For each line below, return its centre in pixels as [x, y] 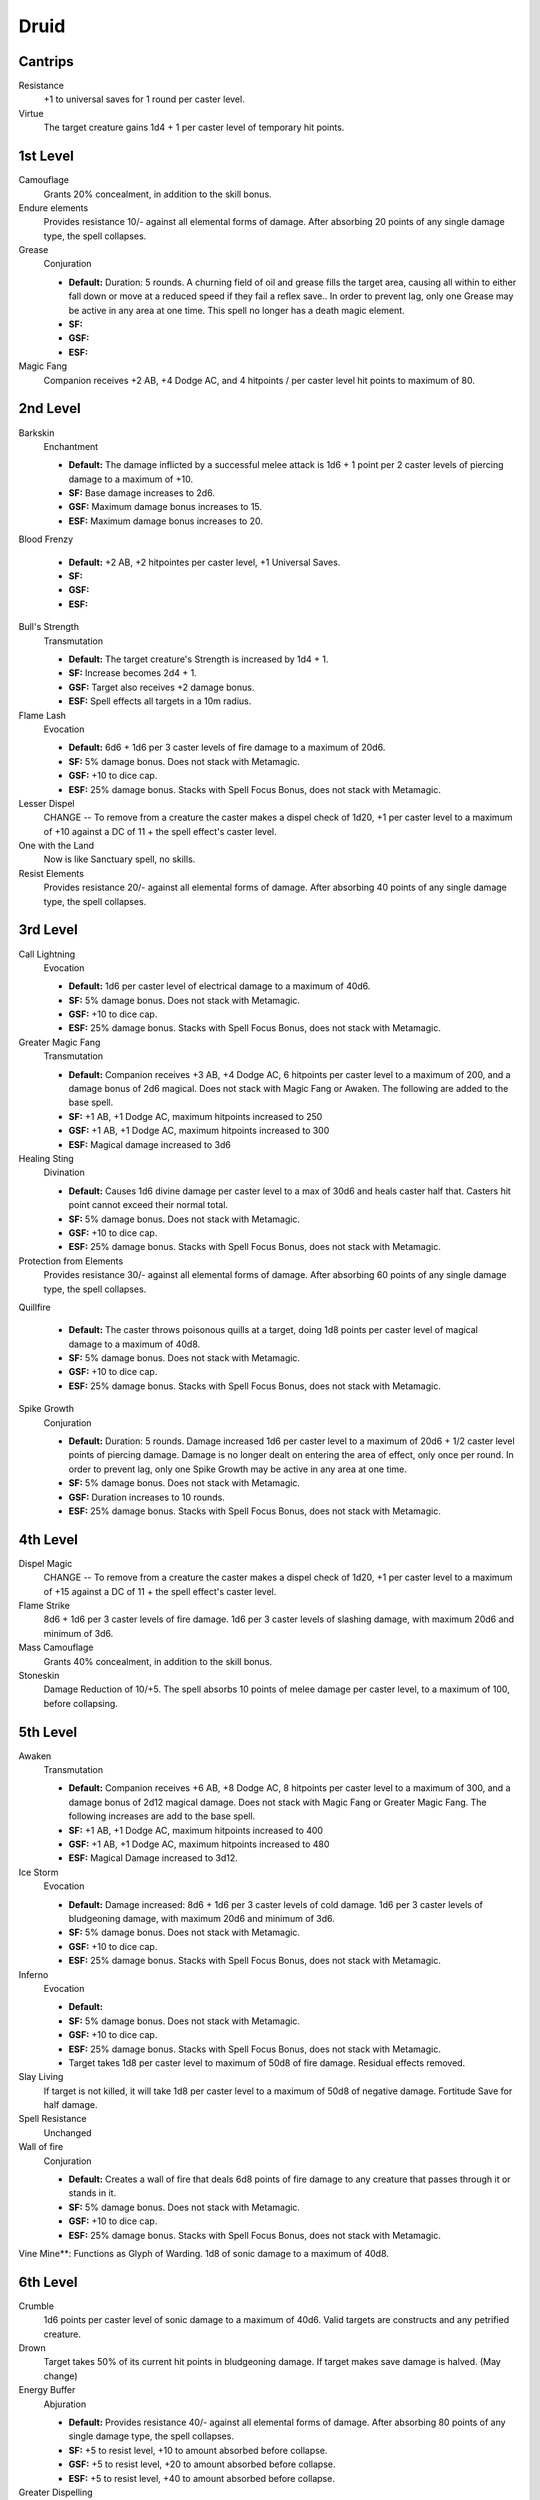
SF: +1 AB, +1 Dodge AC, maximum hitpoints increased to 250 [195, 1116]
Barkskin [36, 432]
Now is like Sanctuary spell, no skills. [119, 859]
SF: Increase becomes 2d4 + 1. [132, 673]
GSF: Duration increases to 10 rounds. [146, 1497]
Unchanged [67, 2132]
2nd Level [49, 408]
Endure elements [53, 207]
